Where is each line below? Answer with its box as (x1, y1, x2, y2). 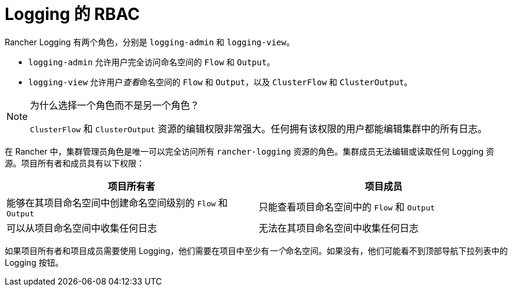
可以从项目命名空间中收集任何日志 (6, 222, 158, 234)
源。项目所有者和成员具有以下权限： (5, 158, 145, 168)
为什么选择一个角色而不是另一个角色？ (30, 99, 200, 111)
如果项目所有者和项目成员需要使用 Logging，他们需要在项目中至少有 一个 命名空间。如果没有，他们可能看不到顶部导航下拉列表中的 (5, 245, 508, 256)
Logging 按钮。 (5, 257, 63, 267)
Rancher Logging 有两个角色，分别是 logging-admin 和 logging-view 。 (5, 36, 295, 47)
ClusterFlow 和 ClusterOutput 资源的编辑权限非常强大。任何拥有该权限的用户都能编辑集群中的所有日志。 (30, 122, 487, 135)
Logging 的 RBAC (5, 4, 140, 24)
